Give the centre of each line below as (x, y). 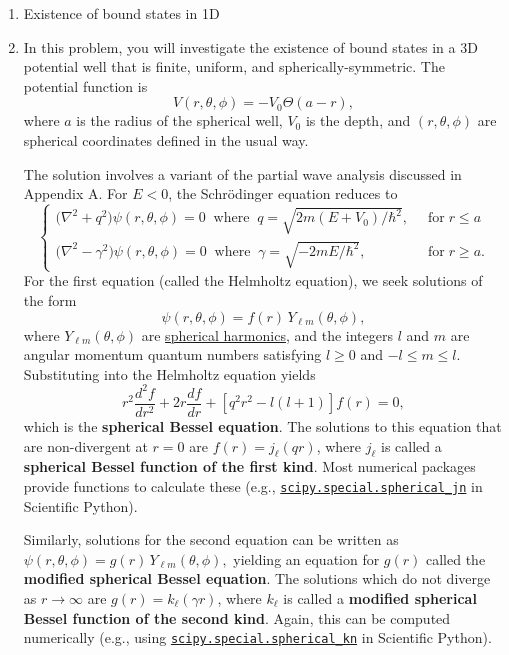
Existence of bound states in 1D (121, 13)
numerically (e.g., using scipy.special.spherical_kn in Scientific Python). (257, 637)
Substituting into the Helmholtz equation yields (169, 373)
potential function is (85, 85)
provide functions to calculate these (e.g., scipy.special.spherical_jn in (253, 485)
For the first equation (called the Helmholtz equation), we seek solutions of (253, 280)
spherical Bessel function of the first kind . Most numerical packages (249, 466)
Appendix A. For (75, 193)
